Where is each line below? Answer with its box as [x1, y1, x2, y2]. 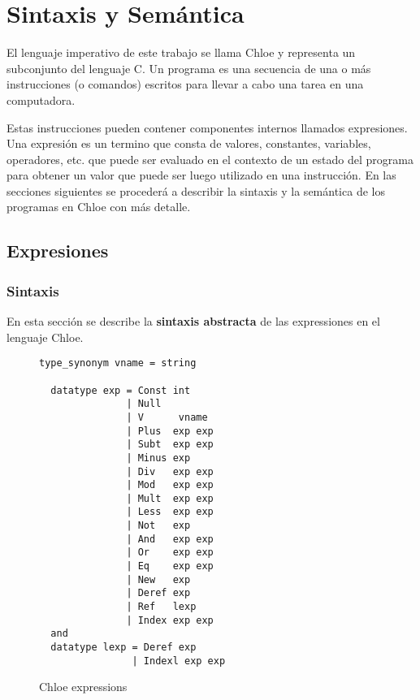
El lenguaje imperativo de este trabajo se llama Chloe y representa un [6, 44, 356, 61]
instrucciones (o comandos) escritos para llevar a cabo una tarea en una [6, 76, 364, 93]
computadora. [6, 91, 76, 108]
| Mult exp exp [126, 492, 214, 504]
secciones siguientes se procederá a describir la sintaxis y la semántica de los [6, 182, 385, 199]
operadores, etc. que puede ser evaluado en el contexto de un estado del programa [6, 150, 414, 167]
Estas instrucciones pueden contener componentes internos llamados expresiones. [6, 119, 408, 136]
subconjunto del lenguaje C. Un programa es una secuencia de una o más [6, 59, 371, 76]
